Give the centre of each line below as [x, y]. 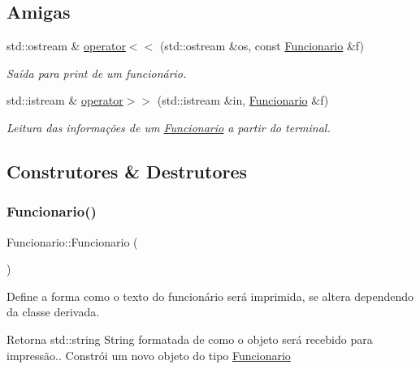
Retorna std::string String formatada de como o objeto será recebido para [190, 339]
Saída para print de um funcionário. [97, 73]
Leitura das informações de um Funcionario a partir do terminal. [169, 127]
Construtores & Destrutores [127, 171]
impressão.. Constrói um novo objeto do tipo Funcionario [149, 355]
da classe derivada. [53, 312]
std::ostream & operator [66, 46]
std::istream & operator [65, 100]
